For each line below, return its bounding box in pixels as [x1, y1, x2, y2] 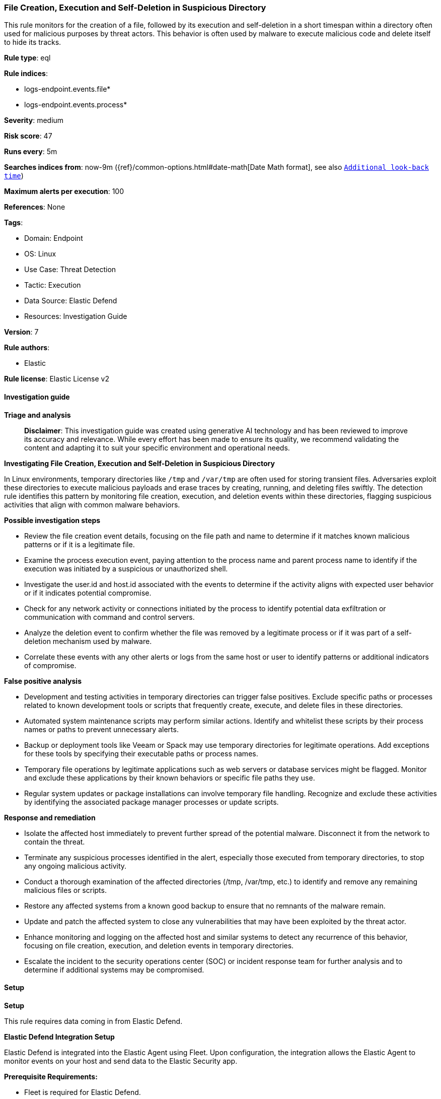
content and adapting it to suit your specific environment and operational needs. [24, 443, 290, 452]
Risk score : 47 [4, 132, 52, 141]
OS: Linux [24, 249, 56, 258]
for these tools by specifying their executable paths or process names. [24, 749, 258, 758]
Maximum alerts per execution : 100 [4, 187, 124, 196]
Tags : [4, 218, 23, 227]
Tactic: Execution [24, 281, 81, 290]
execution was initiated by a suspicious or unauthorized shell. [24, 564, 228, 573]
